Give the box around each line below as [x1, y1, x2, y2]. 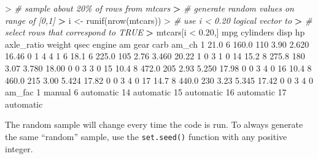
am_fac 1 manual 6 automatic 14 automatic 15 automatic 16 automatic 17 [5, 86, 287, 98]
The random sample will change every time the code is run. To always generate [5, 118, 303, 131]
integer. [5, 142, 33, 155]
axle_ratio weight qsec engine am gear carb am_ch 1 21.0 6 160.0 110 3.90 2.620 [5, 37, 309, 50]
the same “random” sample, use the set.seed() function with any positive [5, 130, 287, 142]
